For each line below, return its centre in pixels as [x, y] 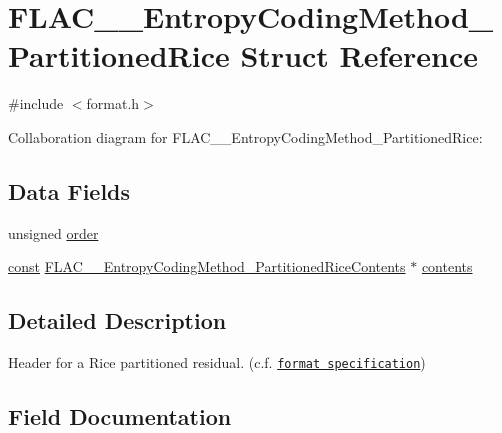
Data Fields [69, 190]
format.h [113, 103]
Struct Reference [359, 55]
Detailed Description [117, 320]
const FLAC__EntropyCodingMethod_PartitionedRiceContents [207, 266]
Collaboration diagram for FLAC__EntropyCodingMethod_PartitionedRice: [245, 136]
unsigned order [53, 232]
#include [36, 103]
